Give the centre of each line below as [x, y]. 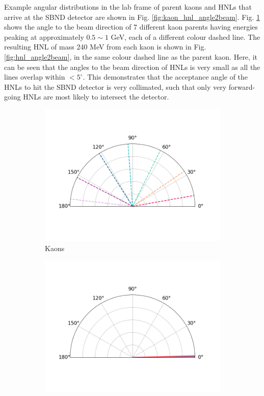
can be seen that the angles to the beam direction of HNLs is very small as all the [132, 67]
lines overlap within [35, 77]
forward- [242, 86]
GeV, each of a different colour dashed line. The [186, 36]
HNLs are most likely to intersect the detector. [96, 97]
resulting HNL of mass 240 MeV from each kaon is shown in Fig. [105, 47]
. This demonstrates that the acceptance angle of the [165, 77]
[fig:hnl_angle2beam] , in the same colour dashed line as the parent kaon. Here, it [131, 56]
